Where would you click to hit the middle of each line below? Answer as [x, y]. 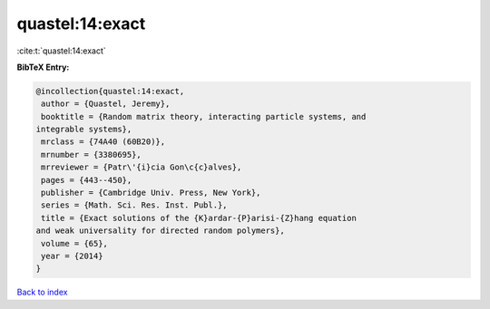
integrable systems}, [84, 130]
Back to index [42, 292]
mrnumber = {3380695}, [92, 154]
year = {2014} [72, 256]
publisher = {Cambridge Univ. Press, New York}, [151, 193]
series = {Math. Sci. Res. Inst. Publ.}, [134, 205]
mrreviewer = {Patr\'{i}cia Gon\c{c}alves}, [142, 167]
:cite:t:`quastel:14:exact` [61, 51]
